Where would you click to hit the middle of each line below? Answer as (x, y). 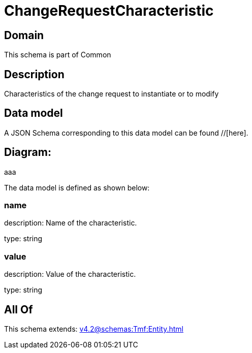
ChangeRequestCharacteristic (109, 11)
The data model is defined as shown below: (77, 187)
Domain (24, 35)
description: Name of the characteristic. (71, 223)
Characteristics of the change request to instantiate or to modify (112, 94)
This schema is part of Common (58, 55)
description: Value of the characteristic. (70, 274)
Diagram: (28, 152)
